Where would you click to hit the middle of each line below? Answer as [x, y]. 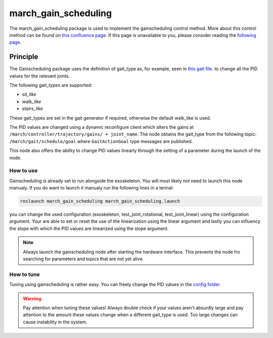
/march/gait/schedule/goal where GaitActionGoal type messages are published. [101, 141]
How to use [24, 171]
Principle [24, 57]
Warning [32, 299]
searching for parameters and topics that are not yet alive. [83, 259]
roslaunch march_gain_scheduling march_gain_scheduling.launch [100, 201]
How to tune [25, 274]
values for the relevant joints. [40, 76]
